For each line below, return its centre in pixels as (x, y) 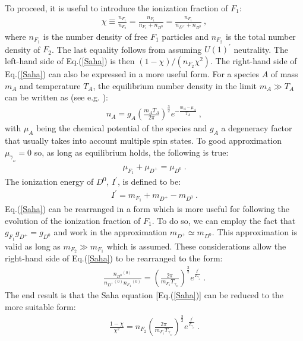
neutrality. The (261, 49)
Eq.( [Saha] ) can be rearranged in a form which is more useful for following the (147, 209)
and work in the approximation (111, 232)
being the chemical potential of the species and (122, 128)
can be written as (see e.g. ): (56, 97)
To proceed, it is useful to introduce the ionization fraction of (116, 8)
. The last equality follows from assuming (127, 49)
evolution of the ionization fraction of (73, 220)
